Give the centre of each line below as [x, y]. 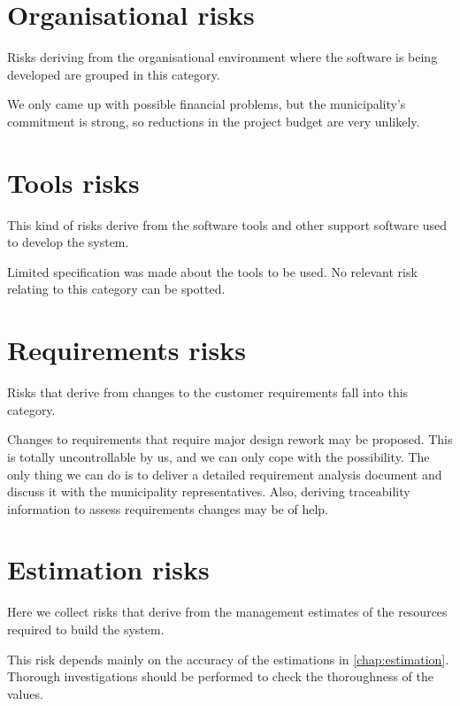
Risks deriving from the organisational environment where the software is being [222, 57]
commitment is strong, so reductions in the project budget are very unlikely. [214, 121]
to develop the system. [68, 242]
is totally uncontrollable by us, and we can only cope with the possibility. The [218, 456]
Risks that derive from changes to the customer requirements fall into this [208, 392]
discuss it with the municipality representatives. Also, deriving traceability [209, 491]
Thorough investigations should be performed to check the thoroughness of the [221, 676]
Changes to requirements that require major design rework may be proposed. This [230, 439]
